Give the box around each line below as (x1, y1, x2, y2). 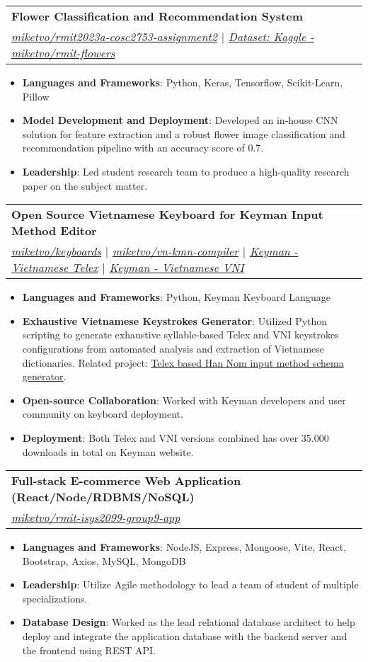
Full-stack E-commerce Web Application (11, 472, 241, 489)
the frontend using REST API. (22, 642, 156, 657)
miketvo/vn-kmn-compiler (112, 243, 239, 260)
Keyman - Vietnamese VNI (109, 259, 244, 276)
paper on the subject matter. (22, 178, 148, 193)
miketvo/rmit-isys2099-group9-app (11, 509, 180, 526)
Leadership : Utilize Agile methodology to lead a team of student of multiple (22, 577, 359, 592)
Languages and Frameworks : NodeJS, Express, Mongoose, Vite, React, (22, 540, 347, 554)
